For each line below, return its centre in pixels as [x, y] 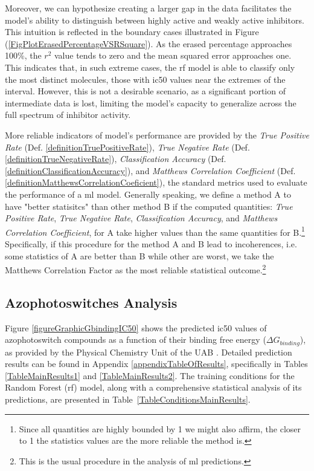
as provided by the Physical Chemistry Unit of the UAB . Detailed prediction [149, 352]
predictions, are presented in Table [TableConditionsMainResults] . [128, 399]
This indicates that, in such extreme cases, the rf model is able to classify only [150, 67]
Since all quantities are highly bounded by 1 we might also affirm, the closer [160, 428]
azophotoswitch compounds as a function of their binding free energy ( [136, 339]
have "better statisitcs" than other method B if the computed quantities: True [149, 206]
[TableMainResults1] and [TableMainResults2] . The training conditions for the [150, 375]
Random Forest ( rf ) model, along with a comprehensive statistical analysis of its [153, 387]
